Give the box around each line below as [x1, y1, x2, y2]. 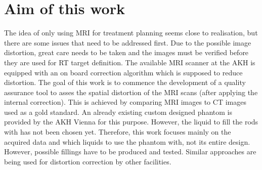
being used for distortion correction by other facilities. [4, 156, 171, 166]
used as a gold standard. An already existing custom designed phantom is [4, 106, 232, 117]
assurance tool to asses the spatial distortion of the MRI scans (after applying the [4, 87, 258, 97]
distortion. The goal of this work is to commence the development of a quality [4, 77, 246, 88]
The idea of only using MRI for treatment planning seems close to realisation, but [4, 27, 258, 38]
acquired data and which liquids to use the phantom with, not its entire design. [4, 136, 250, 147]
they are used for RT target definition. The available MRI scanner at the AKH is [4, 57, 255, 67]
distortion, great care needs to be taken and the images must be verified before [4, 47, 249, 58]
